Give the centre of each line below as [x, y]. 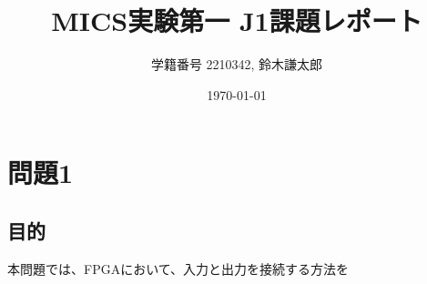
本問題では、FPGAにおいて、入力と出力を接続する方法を [178, 268]
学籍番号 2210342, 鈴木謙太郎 [237, 64]
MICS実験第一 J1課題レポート [237, 20]
